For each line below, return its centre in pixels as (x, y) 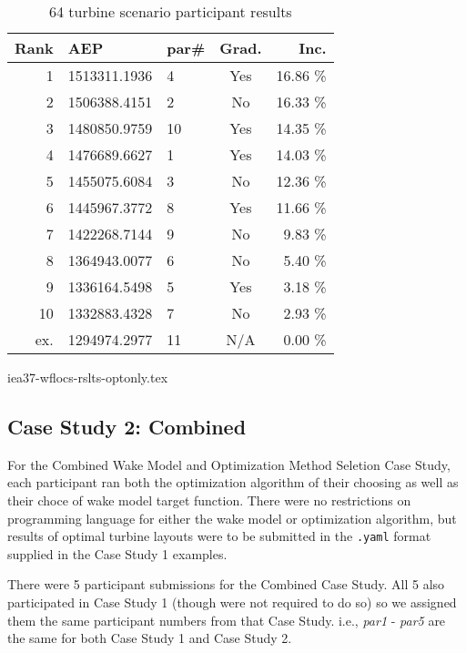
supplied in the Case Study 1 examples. (117, 553)
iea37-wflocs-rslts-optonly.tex (88, 377)
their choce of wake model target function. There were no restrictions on (209, 500)
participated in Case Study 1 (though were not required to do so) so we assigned (232, 602)
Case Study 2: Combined (127, 426)
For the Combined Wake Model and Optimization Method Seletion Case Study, (229, 464)
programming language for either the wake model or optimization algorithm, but (232, 518)
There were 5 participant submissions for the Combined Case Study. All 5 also (226, 584)
